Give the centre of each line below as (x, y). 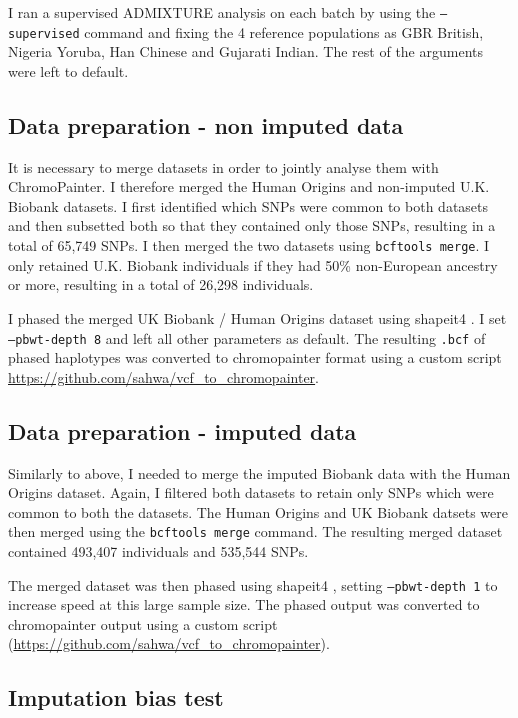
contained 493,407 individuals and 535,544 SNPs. (158, 551)
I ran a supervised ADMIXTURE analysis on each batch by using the (222, 12)
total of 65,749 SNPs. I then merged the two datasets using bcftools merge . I (249, 245)
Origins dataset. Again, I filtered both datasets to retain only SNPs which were (251, 492)
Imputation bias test (116, 697)
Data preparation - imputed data (182, 430)
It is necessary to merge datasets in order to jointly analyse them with (223, 166)
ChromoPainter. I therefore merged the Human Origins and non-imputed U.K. (249, 186)
